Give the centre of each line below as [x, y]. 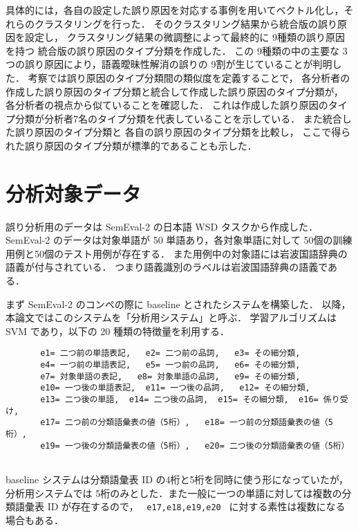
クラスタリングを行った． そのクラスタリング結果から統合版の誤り [186, 23]
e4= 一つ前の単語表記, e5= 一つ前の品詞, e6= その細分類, [170, 365]
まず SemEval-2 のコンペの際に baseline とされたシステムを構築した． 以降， [178, 304]
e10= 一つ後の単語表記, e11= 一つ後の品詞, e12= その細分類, [175, 388]
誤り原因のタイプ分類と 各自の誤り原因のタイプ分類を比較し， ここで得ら [183, 132]
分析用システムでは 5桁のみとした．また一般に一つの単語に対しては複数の [174, 493]
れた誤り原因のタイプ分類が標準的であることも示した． [131, 145]
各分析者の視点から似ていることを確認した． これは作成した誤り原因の [167, 105]
